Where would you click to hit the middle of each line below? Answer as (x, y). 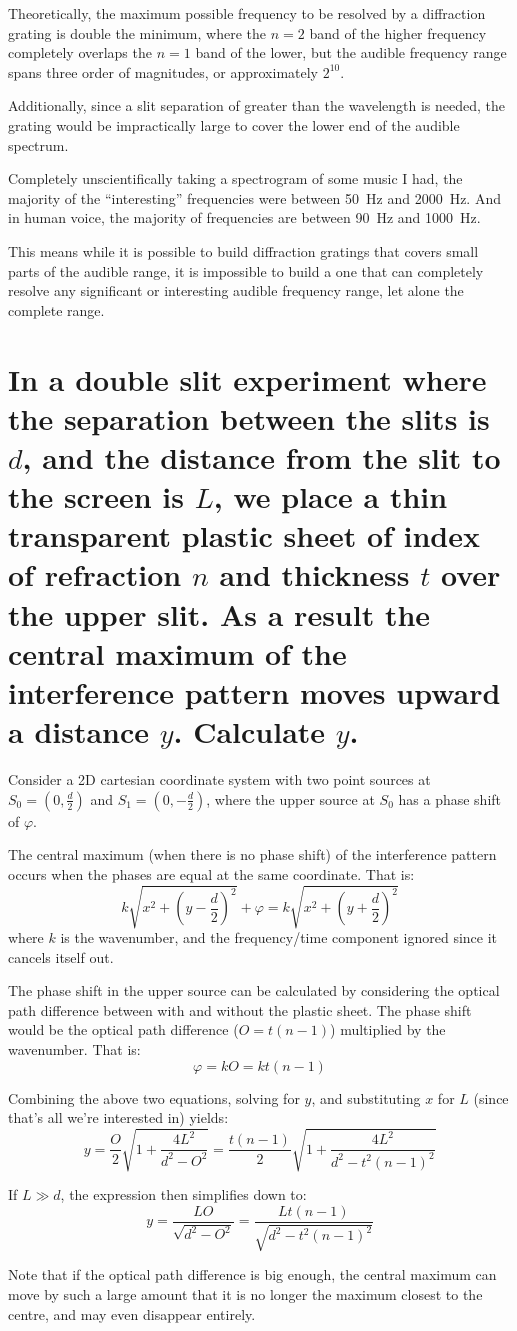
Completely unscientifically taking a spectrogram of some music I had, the (235, 178)
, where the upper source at (290, 798)
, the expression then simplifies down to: (183, 1194)
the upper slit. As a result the (219, 613)
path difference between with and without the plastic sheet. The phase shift (240, 1009)
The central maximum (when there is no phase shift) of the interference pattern (252, 854)
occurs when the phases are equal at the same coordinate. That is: (211, 873)
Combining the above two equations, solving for (154, 1097)
